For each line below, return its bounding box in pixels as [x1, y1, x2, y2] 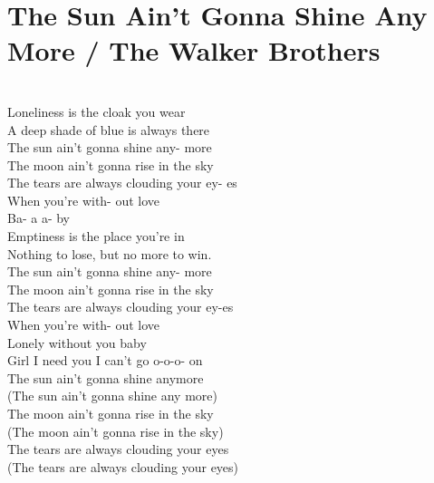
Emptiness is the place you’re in [7, 227, 185, 246]
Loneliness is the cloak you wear [7, 101, 186, 121]
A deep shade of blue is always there [7, 120, 210, 139]
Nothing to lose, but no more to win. [7, 244, 212, 263]
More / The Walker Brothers [7, 32, 381, 69]
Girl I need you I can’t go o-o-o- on [7, 351, 203, 370]
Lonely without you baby [7, 333, 147, 352]
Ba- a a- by [7, 208, 71, 227]
